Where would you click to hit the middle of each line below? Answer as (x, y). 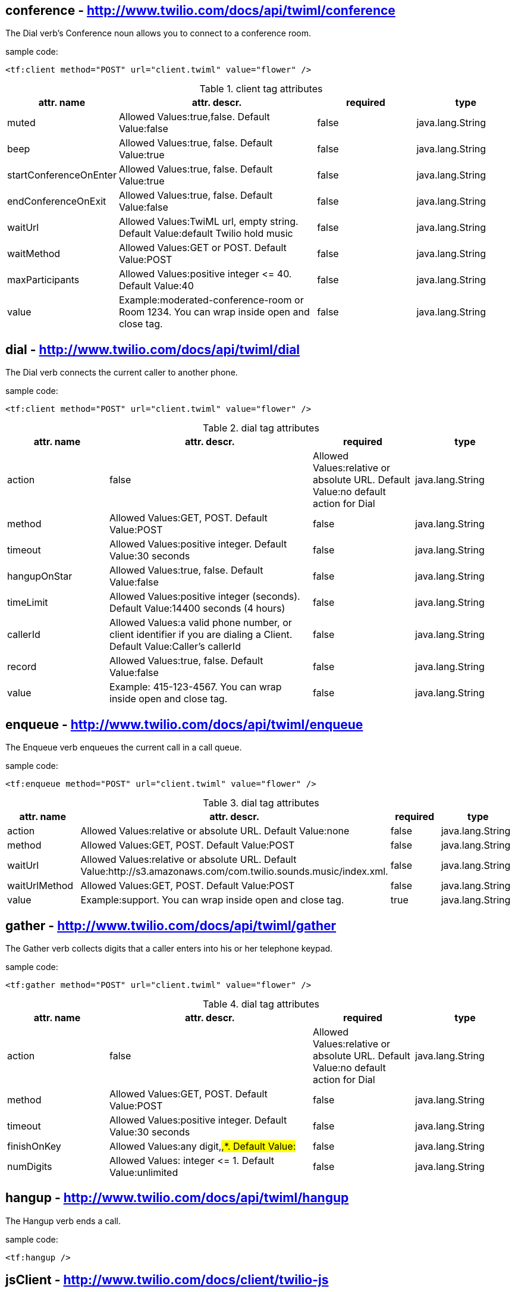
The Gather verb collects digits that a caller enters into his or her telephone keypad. (169, 948)
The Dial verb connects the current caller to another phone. (122, 373)
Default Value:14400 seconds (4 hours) (197, 609)
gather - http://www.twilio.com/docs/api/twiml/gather (171, 925)
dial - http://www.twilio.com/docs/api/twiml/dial (153, 349)
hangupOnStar (40, 576)
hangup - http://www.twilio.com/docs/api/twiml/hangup (177, 1198)
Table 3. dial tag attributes (261, 803)
